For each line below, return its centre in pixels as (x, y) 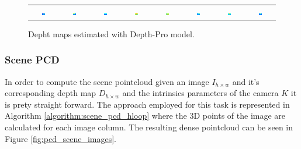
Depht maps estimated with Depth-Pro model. (111, 33)
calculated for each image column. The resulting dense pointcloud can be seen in (149, 127)
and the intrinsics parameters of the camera (200, 93)
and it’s (246, 81)
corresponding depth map (51, 93)
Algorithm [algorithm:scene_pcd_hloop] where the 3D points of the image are (145, 116)
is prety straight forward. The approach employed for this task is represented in (147, 104)
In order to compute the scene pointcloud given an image (107, 81)
